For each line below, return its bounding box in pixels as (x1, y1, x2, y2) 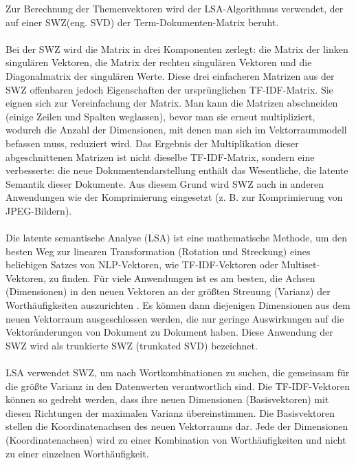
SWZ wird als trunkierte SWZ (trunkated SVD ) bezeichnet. (5, 338, 258, 352)
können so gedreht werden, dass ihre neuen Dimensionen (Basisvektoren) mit (5, 392, 329, 407)
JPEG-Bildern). (5, 203, 72, 217)
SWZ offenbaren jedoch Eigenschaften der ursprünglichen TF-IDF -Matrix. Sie (5, 82, 333, 96)
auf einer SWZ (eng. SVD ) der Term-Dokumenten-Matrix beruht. (5, 14, 279, 29)
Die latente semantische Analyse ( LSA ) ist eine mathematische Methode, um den (5, 230, 347, 245)
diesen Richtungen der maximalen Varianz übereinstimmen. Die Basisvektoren (5, 405, 335, 420)
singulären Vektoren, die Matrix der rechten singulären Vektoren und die (5, 55, 312, 69)
